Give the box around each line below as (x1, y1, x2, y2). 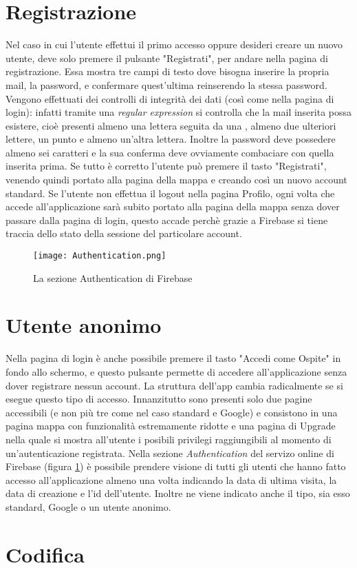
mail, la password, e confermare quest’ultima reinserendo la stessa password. (6, 77, 327, 92)
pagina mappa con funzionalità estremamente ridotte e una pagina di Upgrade (6, 418, 336, 433)
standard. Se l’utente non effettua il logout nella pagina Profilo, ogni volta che (6, 185, 335, 200)
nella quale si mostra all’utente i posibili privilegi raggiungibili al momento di (6, 432, 332, 446)
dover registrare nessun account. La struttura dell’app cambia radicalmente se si (6, 378, 343, 392)
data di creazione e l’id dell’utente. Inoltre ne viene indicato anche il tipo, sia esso (6, 486, 350, 500)
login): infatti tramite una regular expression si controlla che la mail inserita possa (6, 105, 352, 119)
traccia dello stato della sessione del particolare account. (6, 226, 242, 241)
